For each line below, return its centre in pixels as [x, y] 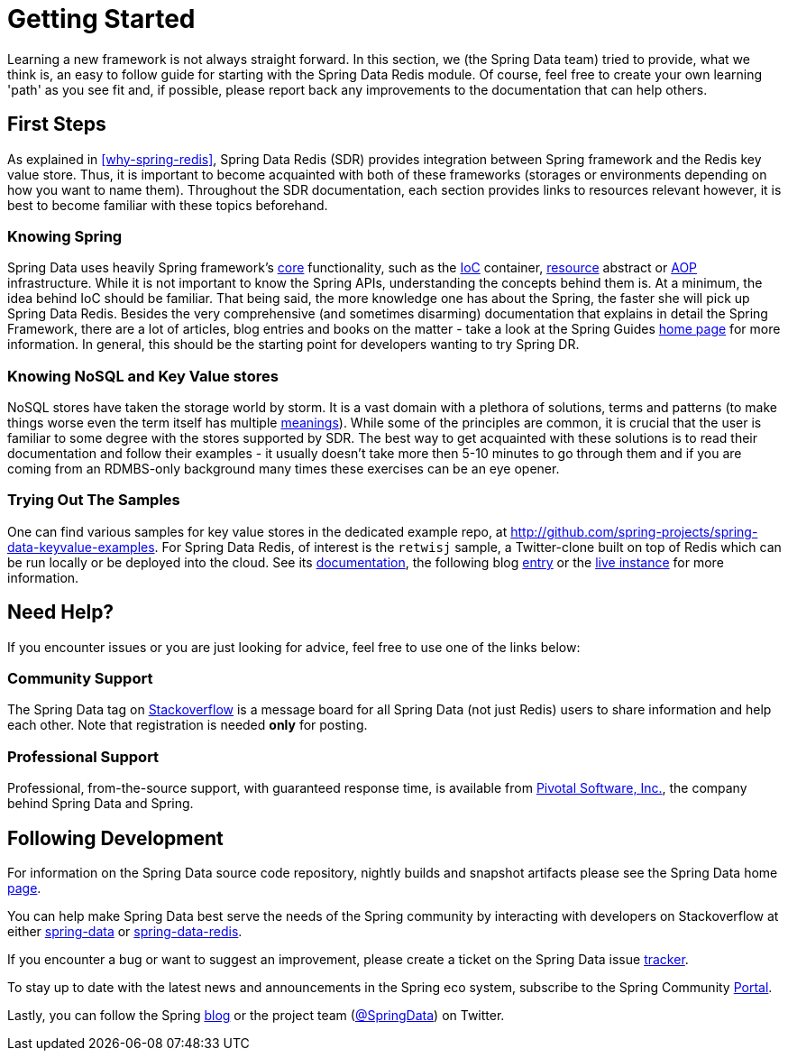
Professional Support [83, 756]
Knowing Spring [65, 236]
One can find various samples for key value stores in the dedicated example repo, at [257, 531]
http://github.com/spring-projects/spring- [634, 531]
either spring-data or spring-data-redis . [125, 932]
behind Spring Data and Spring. [101, 804]
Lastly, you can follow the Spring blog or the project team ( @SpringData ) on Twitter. [256, 1016]
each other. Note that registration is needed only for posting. [188, 725]
